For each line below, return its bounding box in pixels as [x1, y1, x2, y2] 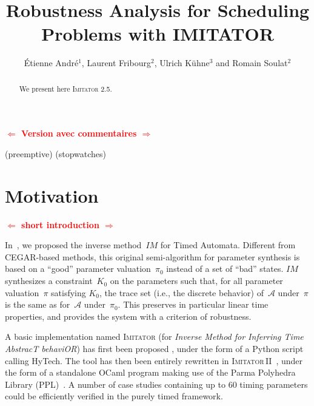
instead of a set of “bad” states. [166, 262, 284, 275]
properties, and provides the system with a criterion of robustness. [5, 310, 252, 322]
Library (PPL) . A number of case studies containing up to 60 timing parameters [5, 377, 308, 390]
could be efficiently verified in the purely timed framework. [5, 390, 223, 402]
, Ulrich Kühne [154, 56, 210, 69]
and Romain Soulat [216, 56, 288, 69]
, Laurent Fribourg [81, 56, 151, 69]
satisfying [51, 286, 86, 299]
